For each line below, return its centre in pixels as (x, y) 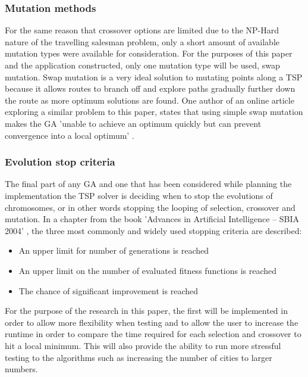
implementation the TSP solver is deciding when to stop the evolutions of (139, 195)
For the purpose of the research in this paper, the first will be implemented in (146, 311)
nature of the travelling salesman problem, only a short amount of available (142, 41)
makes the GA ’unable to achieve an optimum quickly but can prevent (133, 123)
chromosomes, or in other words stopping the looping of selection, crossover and (150, 207)
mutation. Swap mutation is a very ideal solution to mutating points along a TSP (154, 77)
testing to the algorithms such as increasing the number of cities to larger (139, 357)
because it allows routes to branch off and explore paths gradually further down (150, 88)
